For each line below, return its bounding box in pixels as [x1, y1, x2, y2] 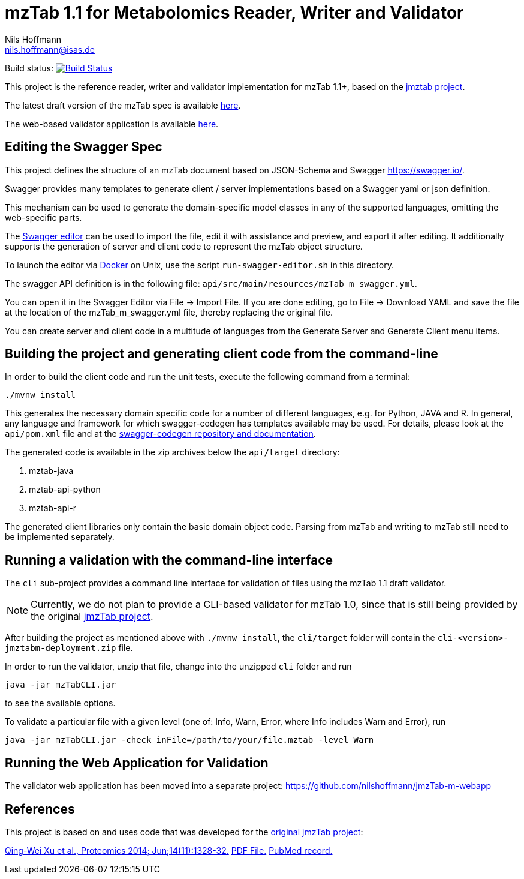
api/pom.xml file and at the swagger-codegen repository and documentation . [5, 428, 316, 439]
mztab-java [29, 466, 74, 476]
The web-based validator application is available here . [5, 118, 219, 129]
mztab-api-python [29, 484, 101, 495]
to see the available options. [5, 698, 116, 709]
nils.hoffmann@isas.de [5, 44, 95, 55]
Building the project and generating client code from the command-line [5, 346, 438, 362]
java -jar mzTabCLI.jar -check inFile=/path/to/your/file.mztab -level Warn [5, 735, 374, 745]
